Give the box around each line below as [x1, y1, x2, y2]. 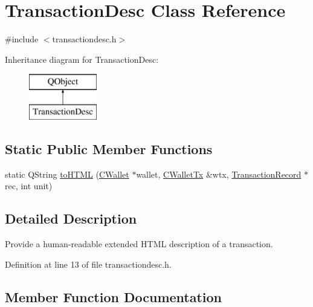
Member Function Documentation [5, 287, 222, 306]
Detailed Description [5, 209, 137, 228]
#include [5, 33, 39, 45]
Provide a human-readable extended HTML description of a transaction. [5, 238, 273, 250]
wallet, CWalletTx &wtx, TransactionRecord [136, 167, 302, 180]
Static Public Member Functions [5, 139, 213, 158]
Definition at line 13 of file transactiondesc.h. [5, 257, 172, 270]
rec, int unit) [5, 179, 53, 192]
